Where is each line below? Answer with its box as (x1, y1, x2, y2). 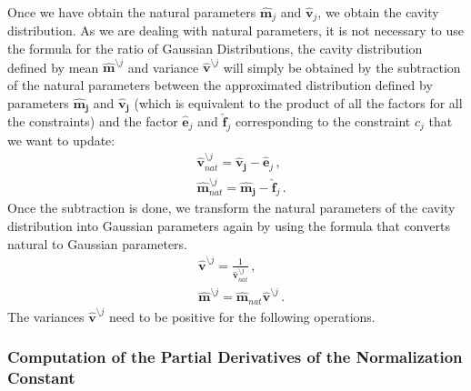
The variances (7, 306, 85, 326)
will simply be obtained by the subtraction (223, 57, 461, 76)
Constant (7, 366, 75, 389)
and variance (127, 57, 199, 76)
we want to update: (7, 130, 115, 149)
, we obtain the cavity (317, 3, 439, 21)
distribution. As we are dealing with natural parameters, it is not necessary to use (7, 21, 465, 40)
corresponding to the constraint (235, 112, 411, 130)
